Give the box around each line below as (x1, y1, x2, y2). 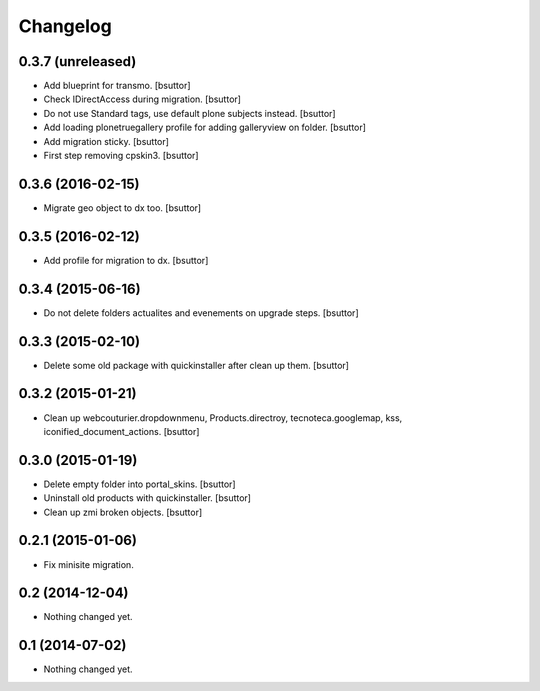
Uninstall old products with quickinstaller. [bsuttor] (43, 492, 252, 504)
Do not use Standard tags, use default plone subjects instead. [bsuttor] (43, 107, 336, 119)
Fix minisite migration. (43, 558, 134, 570)
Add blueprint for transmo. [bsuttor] (43, 80, 191, 92)
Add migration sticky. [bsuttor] (43, 135, 170, 147)
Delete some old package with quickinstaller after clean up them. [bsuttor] (43, 359, 350, 371)
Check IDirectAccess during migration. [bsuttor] (43, 93, 242, 105)
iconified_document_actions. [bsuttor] (43, 425, 200, 437)
